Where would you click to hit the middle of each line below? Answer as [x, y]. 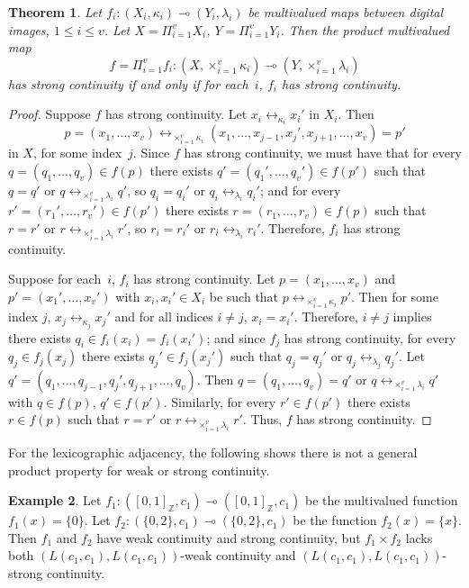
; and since [236, 337]
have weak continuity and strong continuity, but [229, 537]
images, [29, 29]
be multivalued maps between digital [346, 12]
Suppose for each [55, 279]
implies [412, 317]
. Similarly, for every [220, 401]
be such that [244, 296]
